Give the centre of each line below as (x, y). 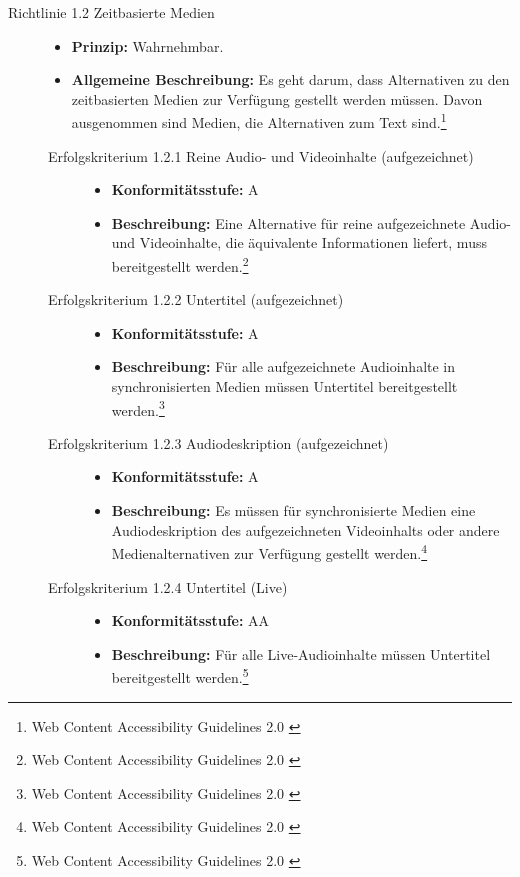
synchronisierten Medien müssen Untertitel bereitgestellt (284, 386)
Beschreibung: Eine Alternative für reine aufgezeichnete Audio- (311, 222)
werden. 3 (138, 408)
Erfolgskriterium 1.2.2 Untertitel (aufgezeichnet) (196, 299)
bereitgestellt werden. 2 (180, 264)
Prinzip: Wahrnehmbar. (147, 45)
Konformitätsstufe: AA (190, 620)
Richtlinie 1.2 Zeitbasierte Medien (111, 12)
